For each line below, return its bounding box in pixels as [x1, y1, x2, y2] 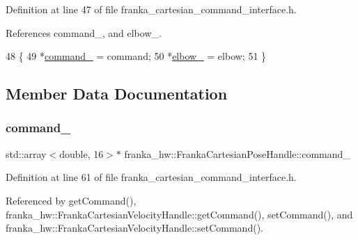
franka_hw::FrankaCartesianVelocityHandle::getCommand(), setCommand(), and [6, 207, 353, 221]
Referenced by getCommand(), [6, 193, 137, 207]
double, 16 [59, 146, 104, 161]
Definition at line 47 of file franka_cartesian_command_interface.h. [6, 2, 297, 16]
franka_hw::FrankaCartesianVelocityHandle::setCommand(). [6, 221, 263, 235]
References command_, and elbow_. [6, 25, 162, 40]
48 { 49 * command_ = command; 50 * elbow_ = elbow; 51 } [6, 49, 267, 63]
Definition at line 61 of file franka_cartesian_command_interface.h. [6, 170, 297, 184]
